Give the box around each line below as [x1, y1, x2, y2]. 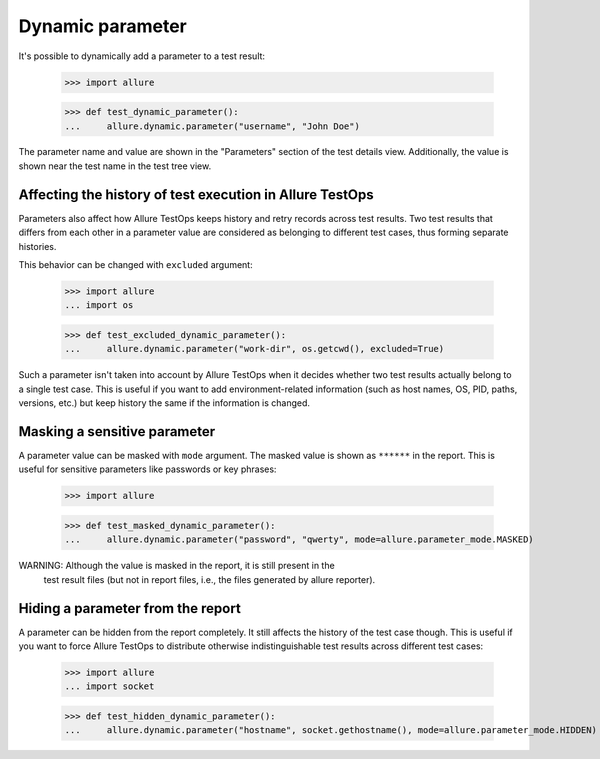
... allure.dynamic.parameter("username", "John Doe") [64, 120, 360, 132]
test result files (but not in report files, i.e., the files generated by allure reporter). [43, 573, 376, 585]
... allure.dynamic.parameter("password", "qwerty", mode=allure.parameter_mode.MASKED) [64, 534, 534, 545]
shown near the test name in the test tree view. [18, 160, 212, 172]
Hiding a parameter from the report [18, 600, 242, 617]
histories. [18, 240, 57, 252]
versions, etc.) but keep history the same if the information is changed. [18, 397, 310, 409]
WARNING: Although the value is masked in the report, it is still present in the [18, 560, 335, 572]
